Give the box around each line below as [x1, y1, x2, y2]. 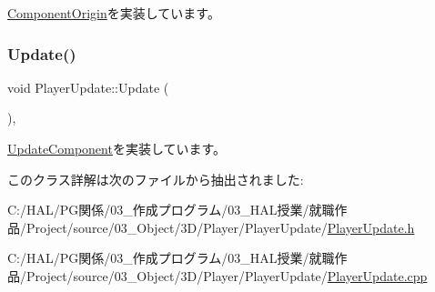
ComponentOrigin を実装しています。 [7, 4, 220, 22]
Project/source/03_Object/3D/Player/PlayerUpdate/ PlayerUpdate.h [25, 217, 415, 237]
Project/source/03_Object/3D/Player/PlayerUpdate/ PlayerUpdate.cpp [25, 266, 428, 285]
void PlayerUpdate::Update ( [7, 77, 169, 96]
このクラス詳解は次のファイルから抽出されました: [7, 169, 304, 188]
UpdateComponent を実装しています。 [7, 139, 227, 157]
